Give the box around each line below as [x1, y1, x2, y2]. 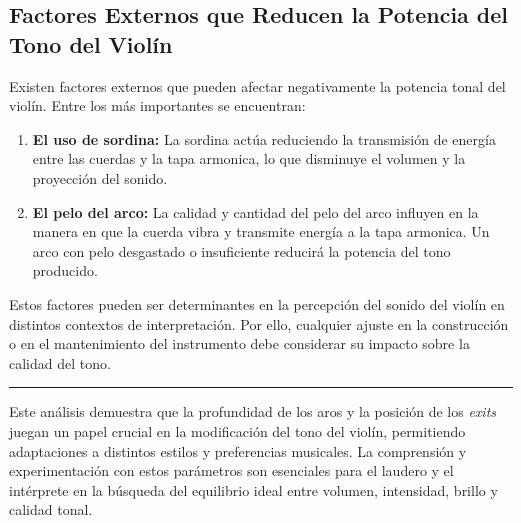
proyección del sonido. [32, 167, 168, 188]
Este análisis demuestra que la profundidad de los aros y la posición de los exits [9, 401, 497, 422]
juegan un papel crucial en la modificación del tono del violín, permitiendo [9, 420, 466, 441]
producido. [32, 260, 98, 281]
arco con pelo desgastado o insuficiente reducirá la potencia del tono [32, 240, 451, 261]
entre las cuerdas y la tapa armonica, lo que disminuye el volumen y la [32, 148, 466, 169]
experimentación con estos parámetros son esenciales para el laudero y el [9, 460, 454, 481]
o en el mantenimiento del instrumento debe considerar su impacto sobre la [9, 333, 470, 354]
